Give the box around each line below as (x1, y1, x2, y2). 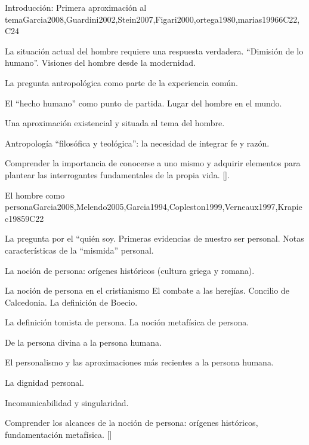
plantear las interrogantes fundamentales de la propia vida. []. (5, 168, 230, 181)
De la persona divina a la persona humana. (5, 336, 162, 348)
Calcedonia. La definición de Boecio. (5, 295, 138, 308)
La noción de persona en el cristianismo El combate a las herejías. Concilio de (5, 284, 289, 297)
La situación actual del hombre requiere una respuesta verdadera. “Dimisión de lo (5, 44, 304, 57)
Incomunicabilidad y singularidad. (5, 396, 129, 409)
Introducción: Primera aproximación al (5, 1, 147, 13)
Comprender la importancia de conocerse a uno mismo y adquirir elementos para (5, 157, 301, 169)
